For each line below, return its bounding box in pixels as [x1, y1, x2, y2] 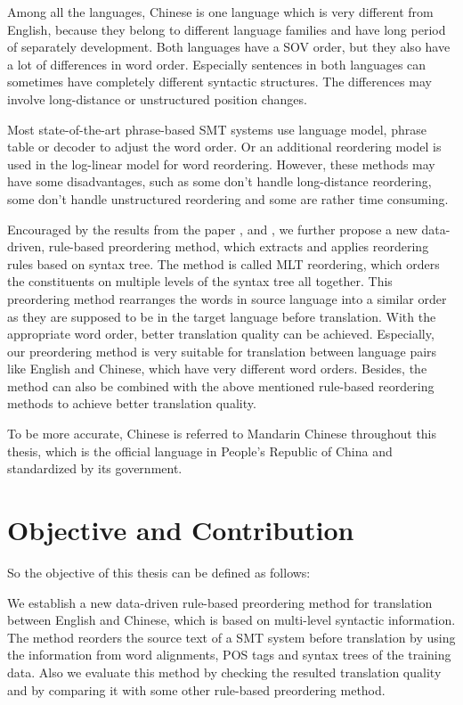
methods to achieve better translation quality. [7, 394, 256, 413]
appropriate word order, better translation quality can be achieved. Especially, [7, 324, 435, 343]
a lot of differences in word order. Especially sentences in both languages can [7, 54, 426, 73]
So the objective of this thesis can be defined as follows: [7, 562, 311, 581]
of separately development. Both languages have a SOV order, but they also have [7, 37, 451, 56]
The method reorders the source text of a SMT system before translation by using [7, 627, 456, 646]
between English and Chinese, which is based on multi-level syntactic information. [7, 611, 456, 629]
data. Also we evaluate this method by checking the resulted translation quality [7, 662, 442, 681]
